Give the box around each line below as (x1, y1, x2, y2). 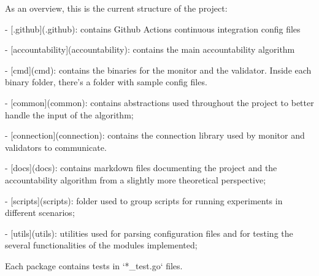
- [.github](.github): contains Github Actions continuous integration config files (5, 22, 301, 35)
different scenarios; (5, 206, 75, 219)
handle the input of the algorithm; (5, 108, 134, 121)
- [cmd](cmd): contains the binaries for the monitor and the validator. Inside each (5, 63, 312, 76)
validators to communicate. (5, 140, 107, 153)
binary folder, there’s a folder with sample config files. (5, 75, 207, 88)
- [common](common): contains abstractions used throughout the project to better (5, 96, 314, 109)
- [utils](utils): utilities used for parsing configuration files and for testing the (5, 226, 293, 239)
